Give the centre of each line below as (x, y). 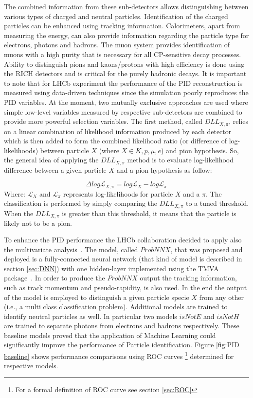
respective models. (31, 366)
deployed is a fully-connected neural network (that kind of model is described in (123, 259)
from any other (222, 297)
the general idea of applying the (51, 160)
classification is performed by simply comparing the (81, 203)
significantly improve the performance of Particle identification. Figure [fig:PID (122, 345)
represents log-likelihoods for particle (118, 193)
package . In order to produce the (54, 278)
